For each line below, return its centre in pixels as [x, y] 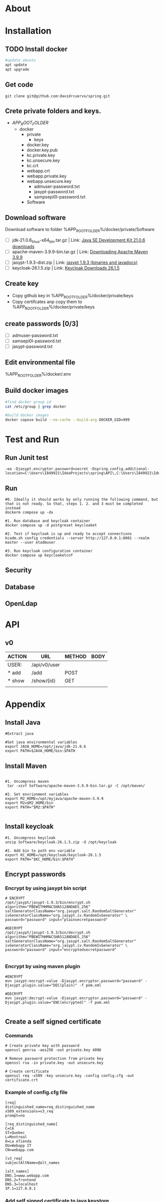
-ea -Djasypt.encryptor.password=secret [47, 469]
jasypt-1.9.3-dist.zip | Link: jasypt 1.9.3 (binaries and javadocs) [75, 262]
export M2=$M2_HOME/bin [29, 803]
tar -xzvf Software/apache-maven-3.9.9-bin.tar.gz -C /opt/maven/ [76, 786]
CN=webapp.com [20, 1150]
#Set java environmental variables [41, 742]
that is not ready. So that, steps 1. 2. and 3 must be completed [74, 504]
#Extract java [20, 734]
